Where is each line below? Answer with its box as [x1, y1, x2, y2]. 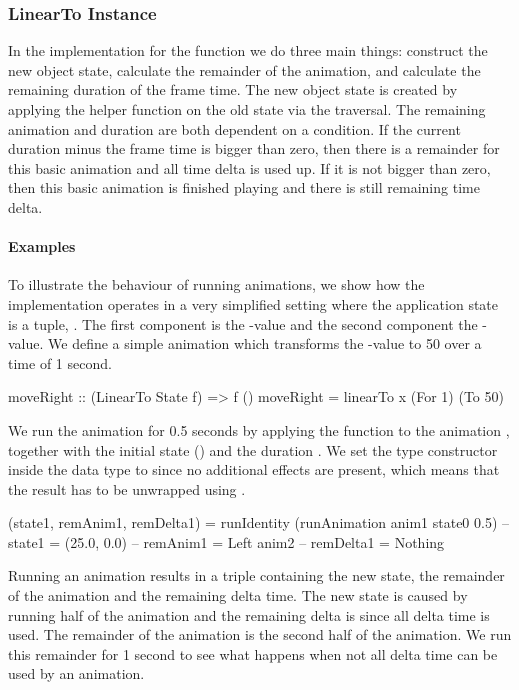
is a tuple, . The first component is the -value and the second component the [8, 313, 478, 334]
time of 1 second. [8, 352, 112, 373]
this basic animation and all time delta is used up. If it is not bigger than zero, [8, 157, 491, 178]
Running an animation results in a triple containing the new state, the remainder [8, 565, 505, 586]
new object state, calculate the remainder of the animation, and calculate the [8, 59, 481, 80]
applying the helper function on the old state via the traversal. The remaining [8, 99, 486, 119]
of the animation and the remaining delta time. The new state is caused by [8, 585, 468, 606]
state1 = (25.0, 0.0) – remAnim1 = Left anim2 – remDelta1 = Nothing [8, 531, 445, 552]
